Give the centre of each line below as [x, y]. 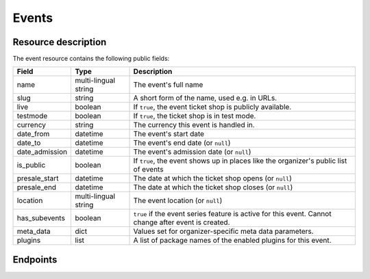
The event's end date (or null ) [182, 143]
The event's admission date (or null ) [192, 152]
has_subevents [41, 218]
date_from [33, 134]
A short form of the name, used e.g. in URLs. [205, 98]
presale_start [38, 178]
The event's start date [169, 134]
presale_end [37, 187]
